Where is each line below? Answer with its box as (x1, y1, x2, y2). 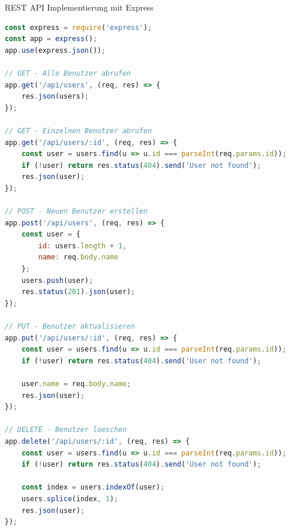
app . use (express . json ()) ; (5, 46, 106, 55)
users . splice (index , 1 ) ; (21, 494, 119, 503)
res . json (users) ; (21, 92, 89, 101)
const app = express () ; (5, 35, 97, 43)
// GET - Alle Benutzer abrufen (5, 69, 131, 77)
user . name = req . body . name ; (21, 380, 131, 388)
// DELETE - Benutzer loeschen (5, 426, 127, 434)
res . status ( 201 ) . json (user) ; (21, 288, 136, 296)
